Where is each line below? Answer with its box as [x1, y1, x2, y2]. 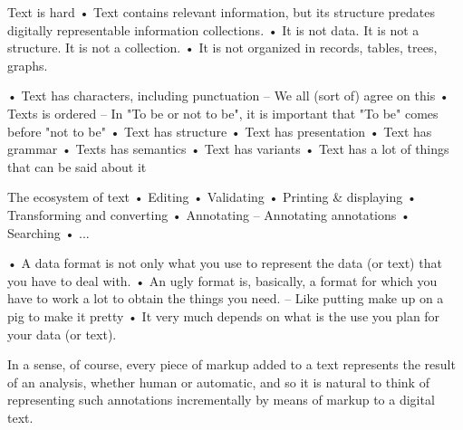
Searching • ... [7, 223, 90, 242]
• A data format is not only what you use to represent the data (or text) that [7, 253, 442, 272]
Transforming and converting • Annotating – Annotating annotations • [7, 205, 410, 224]
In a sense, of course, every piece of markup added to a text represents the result [7, 355, 456, 374]
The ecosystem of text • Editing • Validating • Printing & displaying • [7, 187, 417, 206]
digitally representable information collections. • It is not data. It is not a [7, 20, 420, 39]
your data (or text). [7, 324, 117, 343]
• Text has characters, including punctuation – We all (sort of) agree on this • [7, 86, 449, 105]
